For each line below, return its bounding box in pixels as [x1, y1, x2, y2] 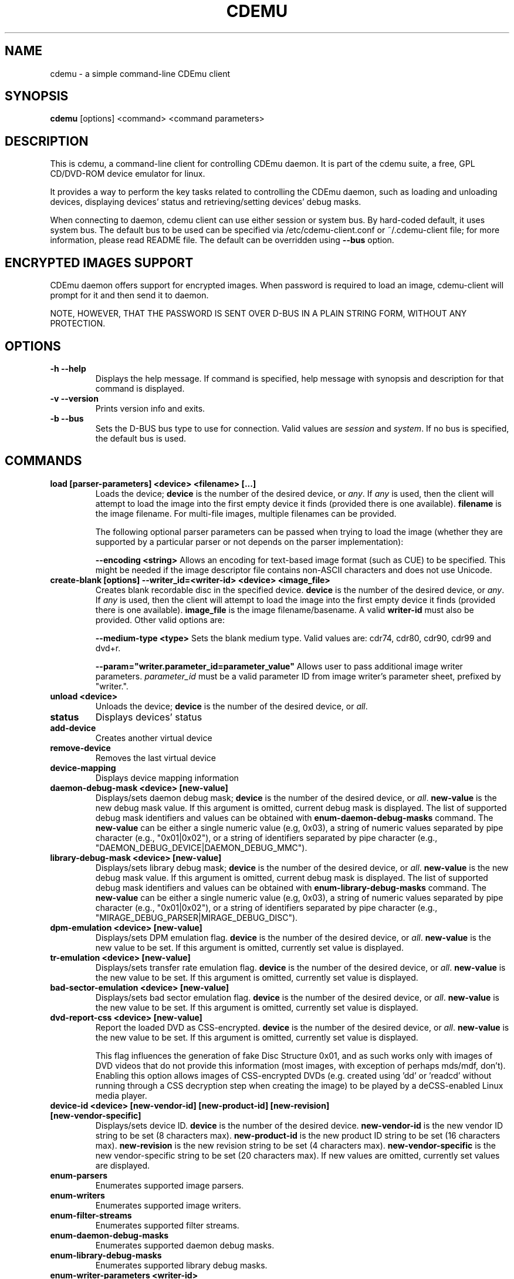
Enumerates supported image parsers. [95, 1180, 244, 1190]
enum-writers [50, 1190, 105, 1200]
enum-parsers [50, 1170, 108, 1180]
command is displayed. [95, 383, 185, 393]
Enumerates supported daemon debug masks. [95, 1240, 275, 1250]
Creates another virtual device [95, 732, 212, 743]
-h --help [50, 363, 86, 373]
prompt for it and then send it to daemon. [50, 290, 209, 301]
